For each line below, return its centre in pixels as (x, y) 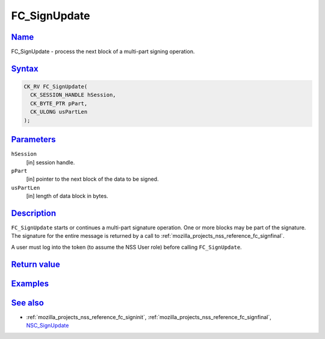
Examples (30, 283)
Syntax (25, 68)
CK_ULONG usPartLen (59, 112)
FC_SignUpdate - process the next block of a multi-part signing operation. (103, 52)
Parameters (33, 139)
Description (34, 213)
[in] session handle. (51, 162)
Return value (36, 264)
